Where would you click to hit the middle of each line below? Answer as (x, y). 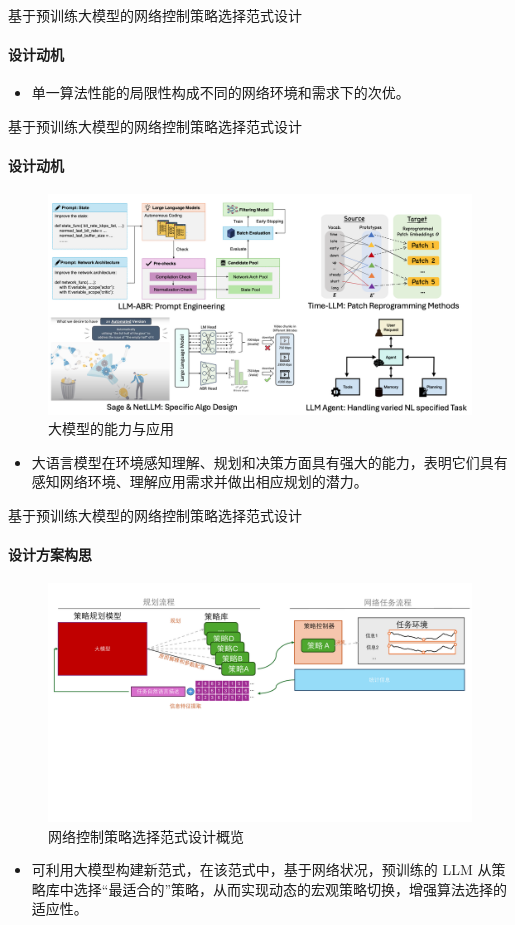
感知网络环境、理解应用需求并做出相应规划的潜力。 (199, 481)
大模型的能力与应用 (111, 428)
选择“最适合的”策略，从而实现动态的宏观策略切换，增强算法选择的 (290, 888)
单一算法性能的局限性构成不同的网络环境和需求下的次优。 (220, 92)
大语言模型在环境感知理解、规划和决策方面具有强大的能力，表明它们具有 (269, 461)
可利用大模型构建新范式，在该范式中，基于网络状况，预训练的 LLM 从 (261, 869)
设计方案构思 (50, 554)
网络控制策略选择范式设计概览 (146, 835)
